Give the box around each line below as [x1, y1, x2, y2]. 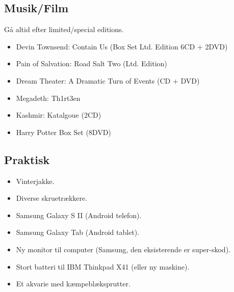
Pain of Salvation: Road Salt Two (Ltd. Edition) [16, 58, 167, 69]
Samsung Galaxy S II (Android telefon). [16, 209, 142, 220]
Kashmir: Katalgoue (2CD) [16, 110, 101, 120]
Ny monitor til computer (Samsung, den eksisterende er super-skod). [16, 244, 230, 254]
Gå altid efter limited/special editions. [4, 24, 124, 35]
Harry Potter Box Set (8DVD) [16, 126, 111, 137]
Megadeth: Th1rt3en [16, 92, 81, 103]
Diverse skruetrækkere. [16, 193, 88, 203]
